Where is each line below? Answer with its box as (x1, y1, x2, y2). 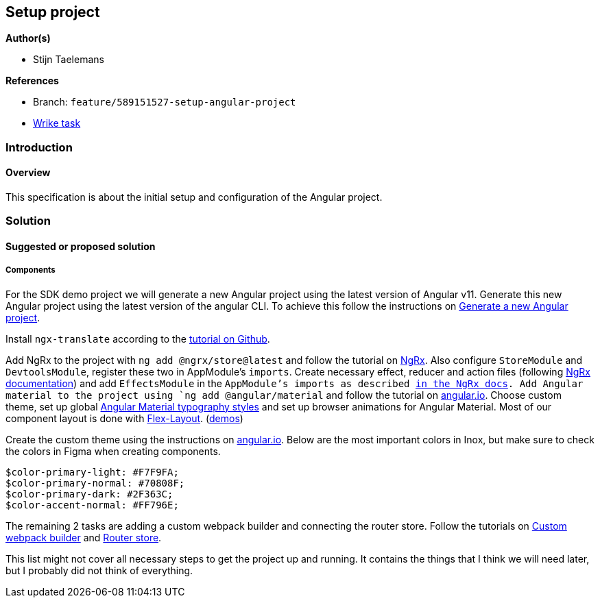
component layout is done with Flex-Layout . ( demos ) (5, 412, 243, 424)
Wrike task (33, 117, 81, 130)
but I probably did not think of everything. (5, 564, 193, 576)
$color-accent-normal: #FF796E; (5, 499, 179, 510)
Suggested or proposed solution (5, 241, 156, 252)
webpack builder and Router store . (5, 531, 162, 543)
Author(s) (5, 32, 51, 45)
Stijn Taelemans (33, 53, 104, 66)
